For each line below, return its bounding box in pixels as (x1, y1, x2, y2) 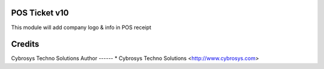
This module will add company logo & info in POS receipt (11, 24, 152, 31)
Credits (11, 39, 40, 49)
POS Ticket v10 (11, 8, 69, 18)
